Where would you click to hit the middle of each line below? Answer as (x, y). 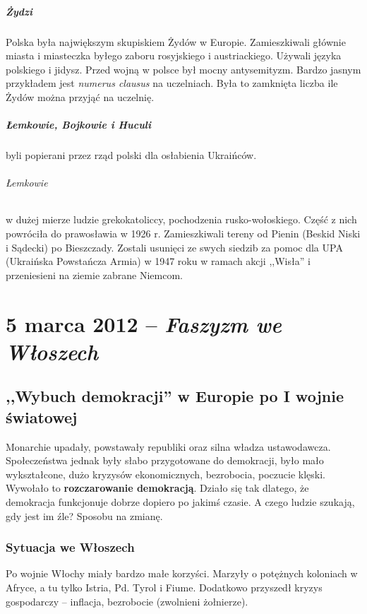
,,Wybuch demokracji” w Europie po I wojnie (175, 396)
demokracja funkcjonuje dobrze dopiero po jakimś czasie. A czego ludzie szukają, (180, 501)
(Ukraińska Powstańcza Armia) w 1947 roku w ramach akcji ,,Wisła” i (158, 261)
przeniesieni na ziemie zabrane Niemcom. (94, 274)
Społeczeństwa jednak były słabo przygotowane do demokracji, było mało (165, 460)
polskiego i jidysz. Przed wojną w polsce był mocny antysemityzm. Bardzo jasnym (183, 69)
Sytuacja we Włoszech (70, 547)
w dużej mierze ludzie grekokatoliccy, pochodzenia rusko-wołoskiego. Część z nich (181, 219)
